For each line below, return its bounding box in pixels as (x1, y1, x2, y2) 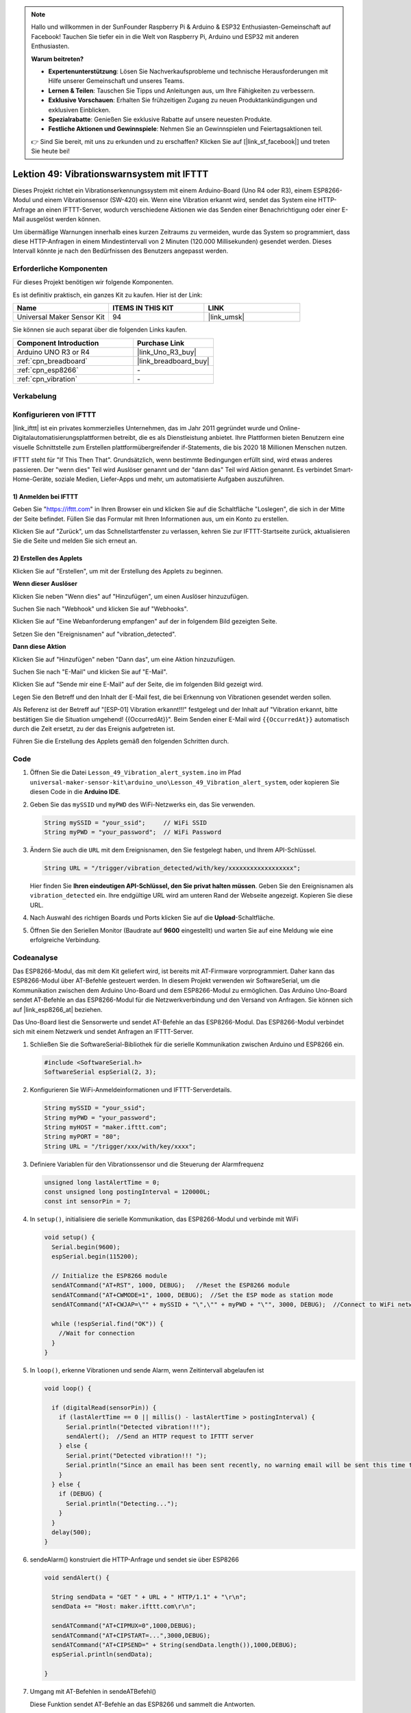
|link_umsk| (208, 312, 245, 322)
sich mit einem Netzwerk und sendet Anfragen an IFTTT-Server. (12, 1028, 194, 1036)
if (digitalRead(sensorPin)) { (51, 1403, 157, 1412)
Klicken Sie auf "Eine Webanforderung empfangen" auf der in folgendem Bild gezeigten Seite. (12, 617, 277, 626)
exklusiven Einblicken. (48, 106, 111, 114)
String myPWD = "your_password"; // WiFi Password (44, 828, 222, 836)
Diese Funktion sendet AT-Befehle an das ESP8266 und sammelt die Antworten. (29, 1700, 256, 1708)
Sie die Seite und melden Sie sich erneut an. (12, 537, 137, 545)
